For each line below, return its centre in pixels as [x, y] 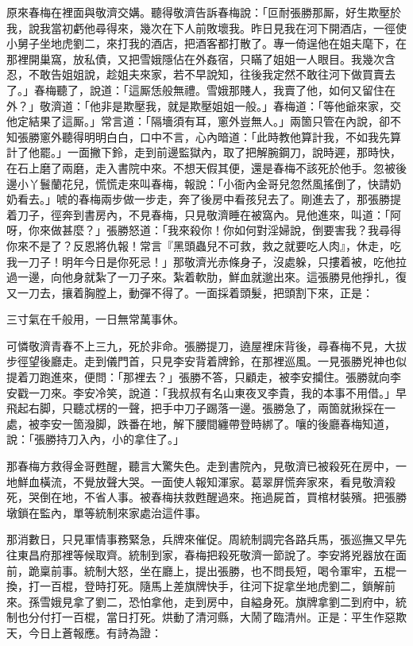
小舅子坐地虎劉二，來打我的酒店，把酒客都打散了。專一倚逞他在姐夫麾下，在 [206, 43]
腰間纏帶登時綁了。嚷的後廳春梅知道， [295, 423]
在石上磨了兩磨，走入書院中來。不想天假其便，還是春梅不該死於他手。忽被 [201, 167]
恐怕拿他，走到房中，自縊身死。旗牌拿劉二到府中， [262, 601]
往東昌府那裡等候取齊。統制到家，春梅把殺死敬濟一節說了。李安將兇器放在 [201, 555]
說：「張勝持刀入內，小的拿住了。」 [95, 439]
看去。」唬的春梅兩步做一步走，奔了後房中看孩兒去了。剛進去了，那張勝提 [209, 199]
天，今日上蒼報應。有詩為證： [84, 632]
